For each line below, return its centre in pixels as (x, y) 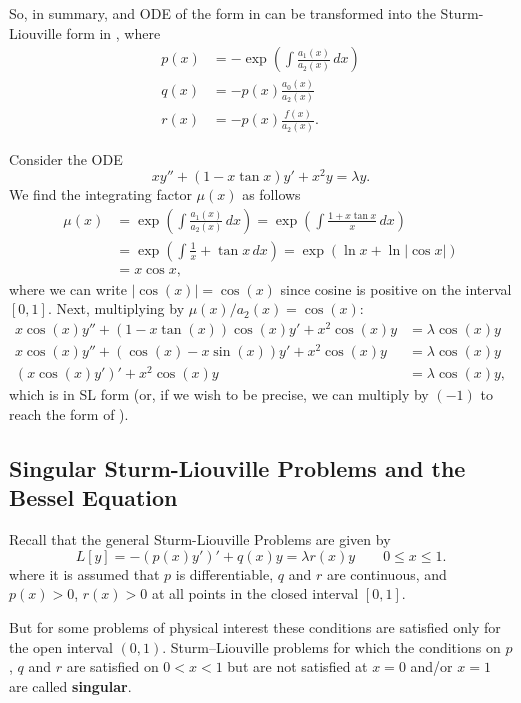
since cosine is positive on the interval (396, 288)
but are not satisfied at (297, 666)
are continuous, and (386, 573)
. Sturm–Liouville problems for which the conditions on (331, 646)
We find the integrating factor (100, 194)
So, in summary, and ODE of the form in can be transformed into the (222, 13)
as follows (271, 194)
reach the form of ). (69, 414)
